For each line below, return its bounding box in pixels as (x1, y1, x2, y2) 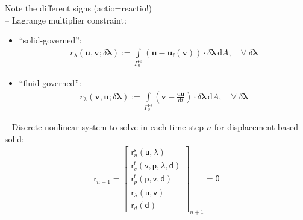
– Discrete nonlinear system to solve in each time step (5, 121, 204, 133)
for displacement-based (214, 121, 299, 133)
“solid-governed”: (19, 34, 82, 46)
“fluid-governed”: (19, 77, 81, 89)
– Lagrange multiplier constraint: (5, 13, 127, 26)
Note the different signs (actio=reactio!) (5, 2, 152, 14)
